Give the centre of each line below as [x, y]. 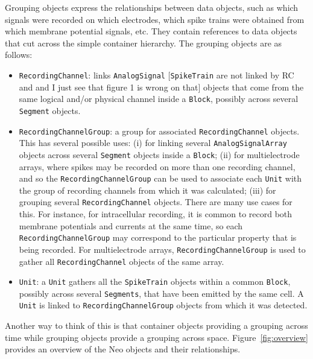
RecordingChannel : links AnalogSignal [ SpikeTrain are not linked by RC [156, 75]
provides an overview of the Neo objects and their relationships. [123, 349]
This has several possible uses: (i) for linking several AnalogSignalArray [153, 143]
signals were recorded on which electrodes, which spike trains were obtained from [155, 19]
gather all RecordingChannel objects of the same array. [122, 261]
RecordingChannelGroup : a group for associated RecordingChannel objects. [159, 131]
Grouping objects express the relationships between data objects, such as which [152, 7]
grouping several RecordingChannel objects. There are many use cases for [156, 202]
